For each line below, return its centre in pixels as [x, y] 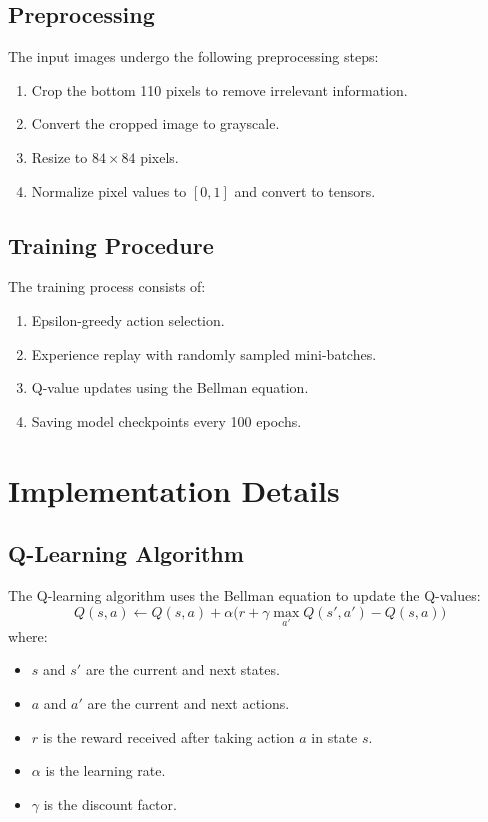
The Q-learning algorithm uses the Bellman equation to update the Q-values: [244, 594]
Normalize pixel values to [109, 190]
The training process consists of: [107, 286]
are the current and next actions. [188, 702]
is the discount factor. [110, 803]
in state [334, 736]
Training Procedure [111, 244]
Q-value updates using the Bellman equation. [170, 387]
